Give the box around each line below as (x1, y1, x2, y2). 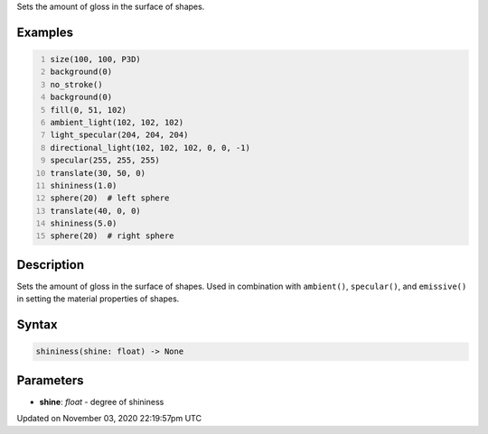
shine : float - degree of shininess (39, 396, 164, 407)
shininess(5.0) (50, 218, 117, 229)
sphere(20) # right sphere (50, 231, 175, 241)
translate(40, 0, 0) (50, 206, 142, 216)
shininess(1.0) (50, 180, 117, 190)
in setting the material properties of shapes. (16, 293, 180, 304)
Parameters (16, 373, 84, 388)
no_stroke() (50, 79, 103, 89)
